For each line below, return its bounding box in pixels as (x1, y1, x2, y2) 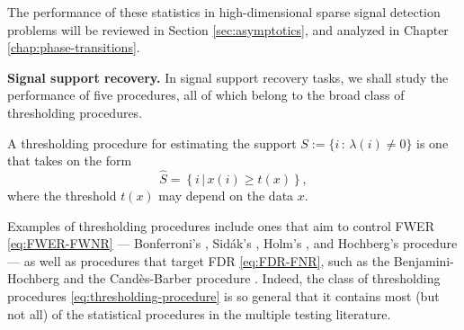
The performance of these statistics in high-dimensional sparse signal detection (7, 3, 441, 21)
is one (416, 133, 449, 152)
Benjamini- (393, 251, 454, 270)
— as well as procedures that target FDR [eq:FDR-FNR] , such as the (7, 251, 390, 270)
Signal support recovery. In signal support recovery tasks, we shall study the (7, 67, 449, 86)
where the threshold (7, 185, 117, 204)
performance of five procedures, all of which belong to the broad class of (7, 85, 405, 104)
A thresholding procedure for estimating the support (7, 133, 297, 152)
